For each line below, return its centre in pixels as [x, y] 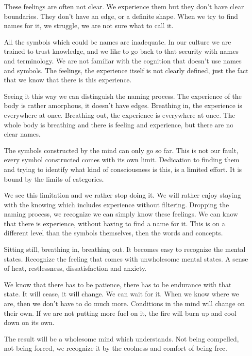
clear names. [22, 134]
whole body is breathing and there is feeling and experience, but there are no [119, 124]
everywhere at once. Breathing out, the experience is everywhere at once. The [120, 115]
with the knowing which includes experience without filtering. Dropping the [117, 204]
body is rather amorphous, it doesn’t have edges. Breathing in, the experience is [123, 105]
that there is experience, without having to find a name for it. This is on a [115, 223]
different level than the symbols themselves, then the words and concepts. [113, 233]
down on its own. [29, 322]
